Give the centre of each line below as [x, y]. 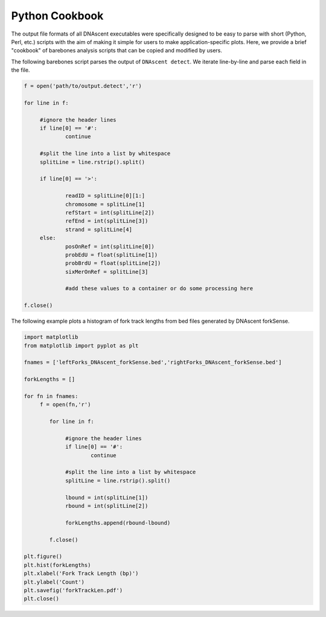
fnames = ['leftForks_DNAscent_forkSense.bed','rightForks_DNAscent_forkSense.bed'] [153, 362]
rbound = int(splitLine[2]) [107, 506]
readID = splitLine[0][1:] [105, 196]
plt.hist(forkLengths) [57, 565]
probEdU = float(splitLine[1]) [112, 255]
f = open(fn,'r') [65, 405]
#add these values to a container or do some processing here [159, 289]
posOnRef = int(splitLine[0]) [110, 246]
